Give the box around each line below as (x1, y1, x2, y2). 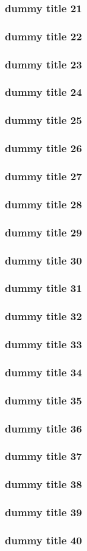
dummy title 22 (5, 28, 82, 43)
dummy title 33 (5, 337, 82, 352)
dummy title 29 (5, 224, 82, 239)
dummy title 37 (5, 448, 82, 464)
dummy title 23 (5, 56, 82, 71)
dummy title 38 (5, 476, 82, 492)
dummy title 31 (5, 280, 82, 296)
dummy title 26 (5, 140, 82, 156)
